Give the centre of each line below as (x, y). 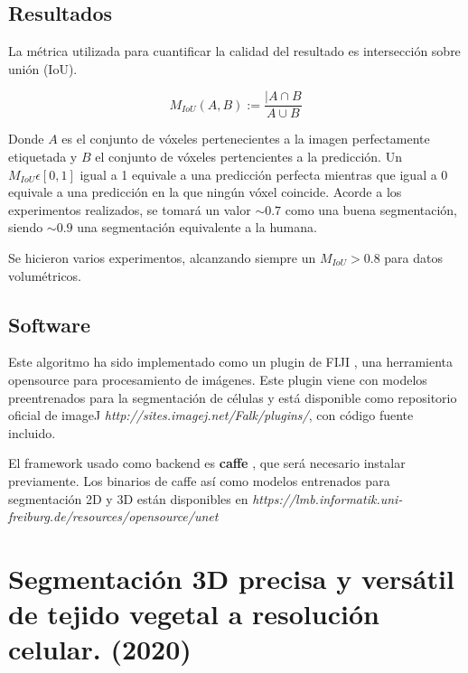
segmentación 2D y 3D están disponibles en (128, 498)
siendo (26, 227)
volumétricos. (45, 275)
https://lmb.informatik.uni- (328, 498)
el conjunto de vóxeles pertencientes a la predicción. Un (248, 157)
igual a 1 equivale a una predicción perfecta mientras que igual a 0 (264, 174)
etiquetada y (43, 157)
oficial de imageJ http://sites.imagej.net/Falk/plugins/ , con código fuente (211, 415)
